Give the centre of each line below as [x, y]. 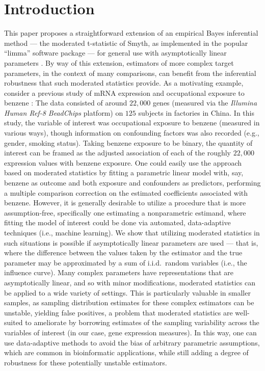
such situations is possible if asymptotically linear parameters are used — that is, [131, 242]
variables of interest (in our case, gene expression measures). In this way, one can [130, 332]
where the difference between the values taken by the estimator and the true [123, 253]
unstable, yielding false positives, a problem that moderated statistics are [118, 312]
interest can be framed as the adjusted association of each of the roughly [117, 153]
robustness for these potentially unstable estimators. [86, 362]
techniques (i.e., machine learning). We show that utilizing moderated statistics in [132, 232]
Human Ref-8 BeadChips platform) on [64, 112]
